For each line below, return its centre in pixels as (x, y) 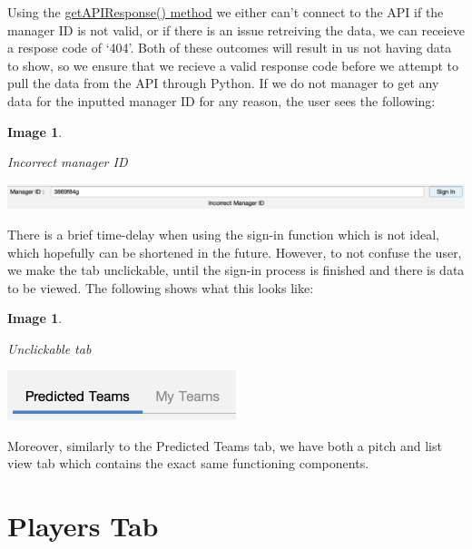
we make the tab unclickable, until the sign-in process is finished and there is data (236, 270)
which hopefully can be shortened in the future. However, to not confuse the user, (235, 252)
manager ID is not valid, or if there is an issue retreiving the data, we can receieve (236, 29)
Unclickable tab (49, 348)
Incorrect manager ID (68, 162)
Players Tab (83, 526)
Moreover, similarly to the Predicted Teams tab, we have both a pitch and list (225, 445)
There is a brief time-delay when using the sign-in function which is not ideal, (223, 234)
